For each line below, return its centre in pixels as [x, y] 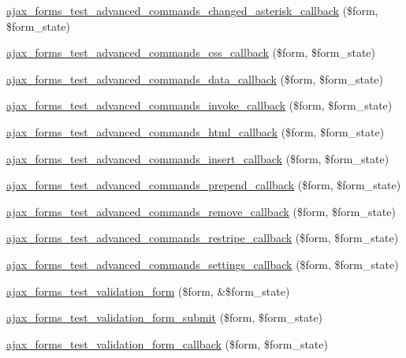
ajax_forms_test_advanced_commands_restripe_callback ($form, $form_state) [203, 238]
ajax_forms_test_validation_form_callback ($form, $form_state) [167, 343]
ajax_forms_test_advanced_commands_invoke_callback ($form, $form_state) [199, 105]
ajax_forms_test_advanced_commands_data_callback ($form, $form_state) [195, 78]
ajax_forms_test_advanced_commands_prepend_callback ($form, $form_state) [204, 185]
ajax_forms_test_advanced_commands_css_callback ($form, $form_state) [191, 52]
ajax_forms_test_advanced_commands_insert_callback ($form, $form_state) [198, 158]
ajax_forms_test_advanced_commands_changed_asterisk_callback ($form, [192, 10]
